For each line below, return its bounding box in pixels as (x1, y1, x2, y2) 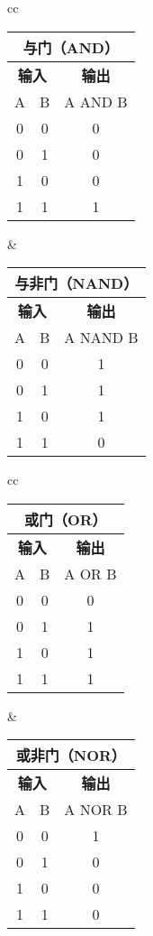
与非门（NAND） (14, 273, 139, 294)
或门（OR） (23, 508, 107, 530)
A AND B (64, 90, 128, 112)
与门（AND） (22, 36, 119, 58)
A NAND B (64, 327, 139, 348)
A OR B (64, 562, 117, 584)
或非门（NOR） (15, 745, 126, 766)
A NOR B (64, 799, 128, 820)
